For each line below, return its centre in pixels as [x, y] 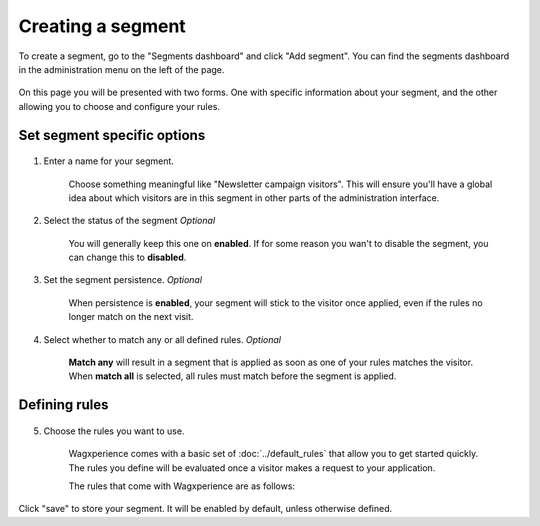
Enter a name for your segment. [109, 161]
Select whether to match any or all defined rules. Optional [162, 339]
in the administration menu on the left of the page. [121, 69]
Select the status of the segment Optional [129, 221]
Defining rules [63, 405]
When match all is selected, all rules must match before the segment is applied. [232, 376]
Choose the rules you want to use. [114, 431]
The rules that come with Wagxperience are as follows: [181, 486]
